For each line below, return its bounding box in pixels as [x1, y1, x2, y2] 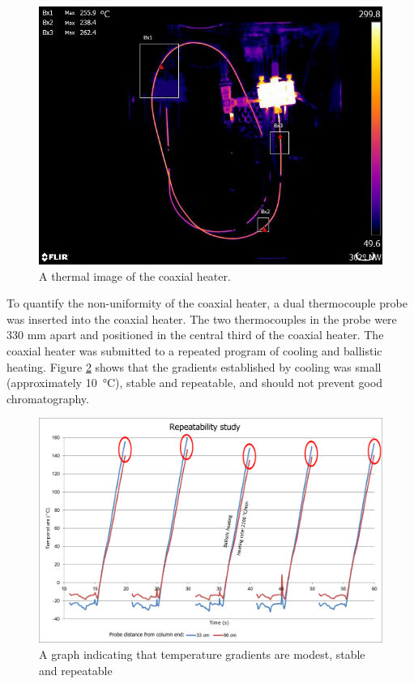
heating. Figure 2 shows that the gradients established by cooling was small [6, 358, 382, 375]
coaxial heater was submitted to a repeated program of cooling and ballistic [6, 342, 382, 359]
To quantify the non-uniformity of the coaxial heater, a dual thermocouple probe [6, 295, 408, 312]
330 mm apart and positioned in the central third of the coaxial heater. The [6, 326, 384, 343]
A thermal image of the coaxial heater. [39, 267, 231, 284]
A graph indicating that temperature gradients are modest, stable [39, 645, 365, 662]
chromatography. [6, 389, 89, 407]
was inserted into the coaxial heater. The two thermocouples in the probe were [6, 310, 397, 327]
